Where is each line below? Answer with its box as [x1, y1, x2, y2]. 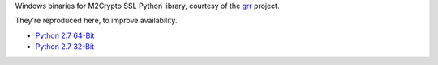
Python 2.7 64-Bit [35, 30, 95, 40]
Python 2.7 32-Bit [35, 42, 95, 51]
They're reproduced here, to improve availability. [15, 16, 178, 26]
